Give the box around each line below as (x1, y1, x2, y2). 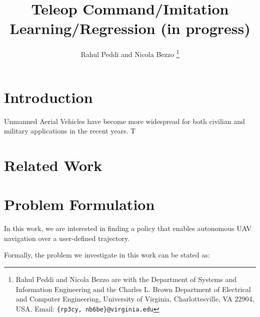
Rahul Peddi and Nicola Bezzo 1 (80, 47, 179, 59)
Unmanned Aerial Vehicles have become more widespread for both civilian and (4, 115, 245, 126)
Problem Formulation (4, 194, 155, 214)
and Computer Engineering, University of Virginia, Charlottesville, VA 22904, (15, 293, 254, 304)
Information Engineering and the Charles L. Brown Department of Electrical (15, 283, 251, 294)
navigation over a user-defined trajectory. (4, 232, 130, 243)
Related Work (4, 154, 102, 175)
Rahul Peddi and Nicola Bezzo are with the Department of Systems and (15, 273, 237, 284)
